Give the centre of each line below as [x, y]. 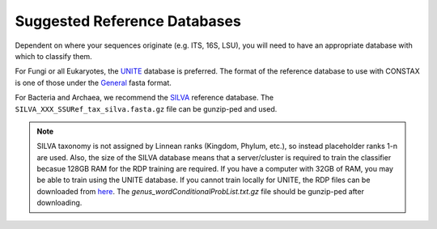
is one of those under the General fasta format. [93, 83]
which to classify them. [53, 56]
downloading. [59, 203]
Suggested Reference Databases [128, 21]
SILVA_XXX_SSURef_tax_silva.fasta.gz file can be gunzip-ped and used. [146, 108]
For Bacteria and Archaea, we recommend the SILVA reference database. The [144, 98]
